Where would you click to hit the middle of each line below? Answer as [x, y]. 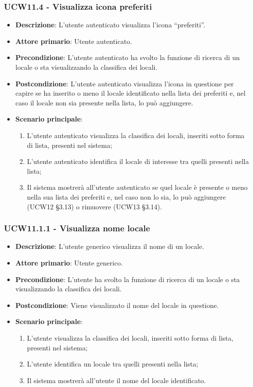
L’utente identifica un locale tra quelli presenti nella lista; [113, 364]
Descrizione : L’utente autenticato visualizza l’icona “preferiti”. [110, 25]
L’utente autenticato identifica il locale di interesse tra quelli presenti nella [138, 161]
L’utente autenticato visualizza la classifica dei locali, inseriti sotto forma [136, 135]
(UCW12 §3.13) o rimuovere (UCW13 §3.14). [94, 206]
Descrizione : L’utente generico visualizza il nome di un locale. [110, 246]
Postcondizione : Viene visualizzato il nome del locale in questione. [117, 305]
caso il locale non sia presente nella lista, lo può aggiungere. [104, 102]
